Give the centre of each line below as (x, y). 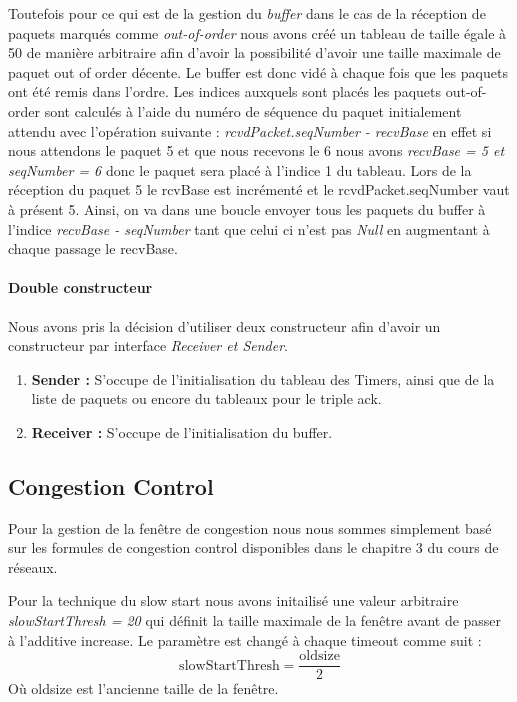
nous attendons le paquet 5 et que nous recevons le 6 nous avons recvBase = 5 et (256, 150)
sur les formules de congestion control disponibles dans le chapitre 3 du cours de (253, 547)
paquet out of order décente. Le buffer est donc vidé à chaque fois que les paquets (258, 71)
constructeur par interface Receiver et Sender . (148, 345)
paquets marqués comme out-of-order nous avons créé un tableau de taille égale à (257, 32)
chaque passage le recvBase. (93, 248)
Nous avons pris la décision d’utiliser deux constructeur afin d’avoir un (224, 325)
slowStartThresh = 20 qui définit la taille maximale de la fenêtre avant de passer (255, 620)
